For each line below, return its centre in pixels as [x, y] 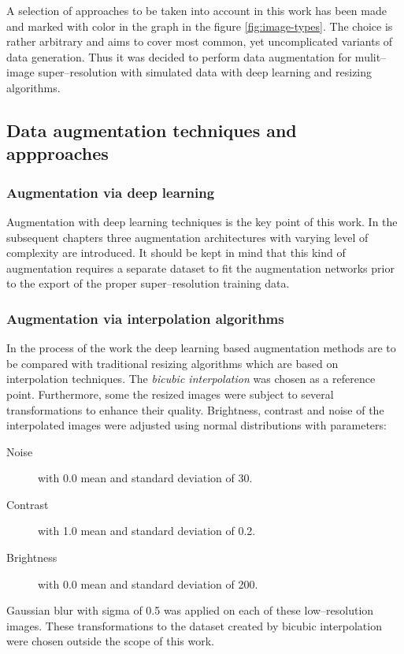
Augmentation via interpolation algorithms [145, 318]
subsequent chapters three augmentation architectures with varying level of [187, 237]
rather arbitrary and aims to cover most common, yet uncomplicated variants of [200, 41]
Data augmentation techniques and [152, 130]
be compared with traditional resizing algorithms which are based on [172, 363]
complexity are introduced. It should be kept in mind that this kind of [176, 253]
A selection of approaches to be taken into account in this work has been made [196, 10]
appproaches [57, 153]
